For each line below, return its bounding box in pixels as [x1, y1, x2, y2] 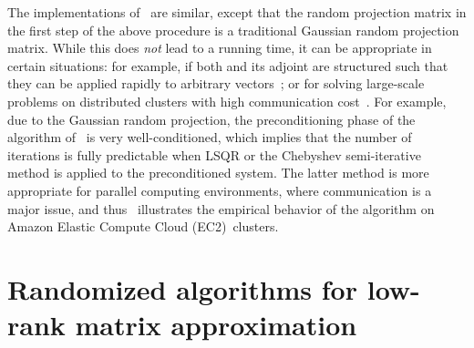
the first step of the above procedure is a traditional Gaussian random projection [7, 20, 459, 39]
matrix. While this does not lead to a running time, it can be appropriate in [7, 38, 432, 57]
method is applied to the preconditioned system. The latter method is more [7, 163, 429, 182]
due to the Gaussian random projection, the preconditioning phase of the [7, 109, 416, 128]
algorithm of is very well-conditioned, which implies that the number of [7, 128, 412, 147]
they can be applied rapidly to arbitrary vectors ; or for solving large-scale [7, 74, 425, 93]
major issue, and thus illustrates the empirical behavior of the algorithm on [7, 199, 435, 218]
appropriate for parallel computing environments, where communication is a [7, 180, 432, 200]
